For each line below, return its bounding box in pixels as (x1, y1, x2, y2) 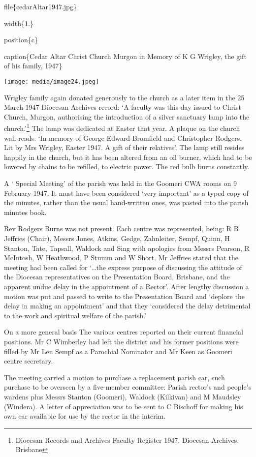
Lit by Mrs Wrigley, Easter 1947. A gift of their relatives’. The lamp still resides (4, 142, 245, 152)
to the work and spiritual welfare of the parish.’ (4, 310, 146, 320)
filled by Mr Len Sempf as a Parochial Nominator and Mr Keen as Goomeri (4, 346, 232, 356)
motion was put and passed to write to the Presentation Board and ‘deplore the (4, 291, 245, 301)
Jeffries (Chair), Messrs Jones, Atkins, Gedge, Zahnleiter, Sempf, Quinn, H (4, 233, 230, 243)
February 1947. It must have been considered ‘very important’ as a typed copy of (4, 187, 249, 198)
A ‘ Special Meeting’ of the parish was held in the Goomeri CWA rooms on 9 (4, 178, 237, 188)
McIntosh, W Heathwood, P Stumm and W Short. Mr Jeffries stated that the (4, 252, 238, 263)
